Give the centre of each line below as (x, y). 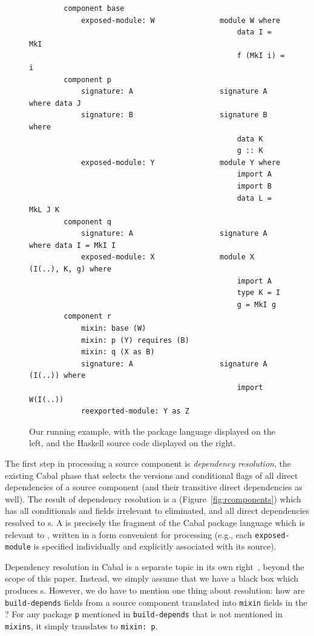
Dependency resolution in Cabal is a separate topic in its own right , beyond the (155, 566)
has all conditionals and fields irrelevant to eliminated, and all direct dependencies (157, 511)
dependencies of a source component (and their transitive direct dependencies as (154, 487)
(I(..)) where (57, 376)
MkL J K (44, 210)
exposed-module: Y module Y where (181, 162)
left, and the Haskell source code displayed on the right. (132, 443)
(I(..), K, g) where (70, 269)
